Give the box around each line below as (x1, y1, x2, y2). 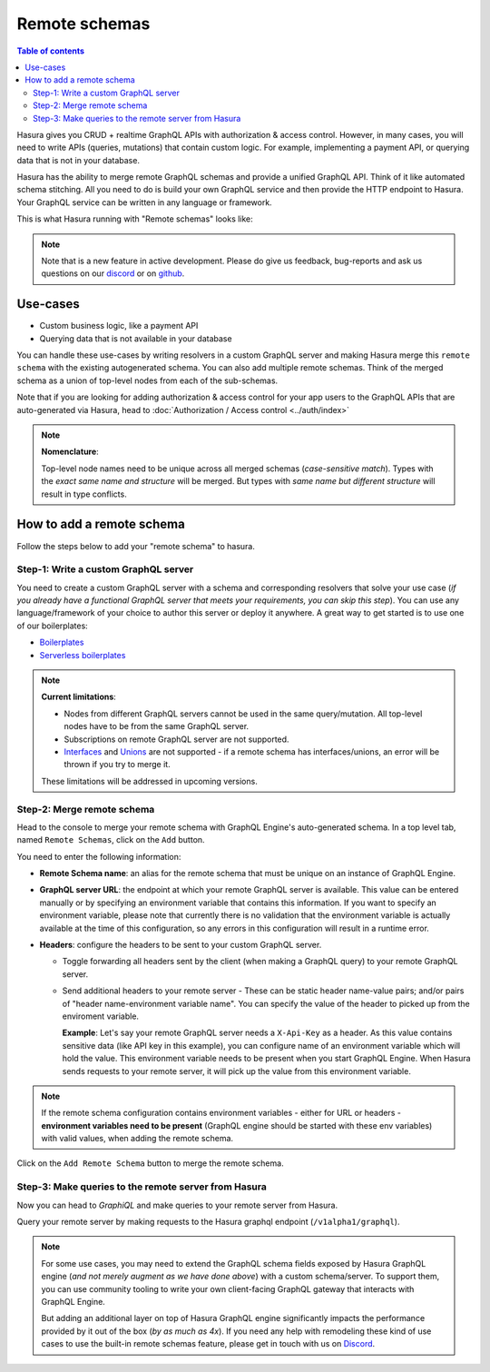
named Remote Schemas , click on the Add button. (16, 834, 205, 845)
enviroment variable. (62, 1011, 140, 1022)
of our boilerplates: (16, 620, 88, 631)
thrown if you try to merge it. (64, 759, 171, 770)
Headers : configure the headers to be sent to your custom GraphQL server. (39, 940, 322, 950)
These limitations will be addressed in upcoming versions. (41, 775, 258, 786)
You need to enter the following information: (16, 851, 181, 862)
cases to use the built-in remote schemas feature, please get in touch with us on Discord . (41, 1338, 376, 1349)
